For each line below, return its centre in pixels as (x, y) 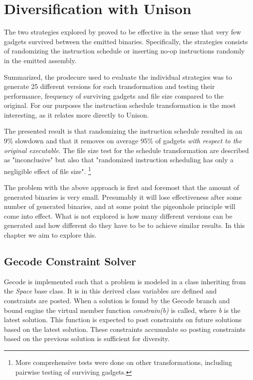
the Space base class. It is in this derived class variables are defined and (110, 291)
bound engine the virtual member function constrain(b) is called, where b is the (122, 310)
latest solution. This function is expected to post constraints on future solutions (123, 320)
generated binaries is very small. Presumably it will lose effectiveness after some (123, 197)
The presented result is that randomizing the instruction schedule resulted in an (123, 131)
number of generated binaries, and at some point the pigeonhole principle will (120, 206)
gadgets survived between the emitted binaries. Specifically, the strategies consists (126, 41)
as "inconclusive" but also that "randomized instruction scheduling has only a (119, 160)
